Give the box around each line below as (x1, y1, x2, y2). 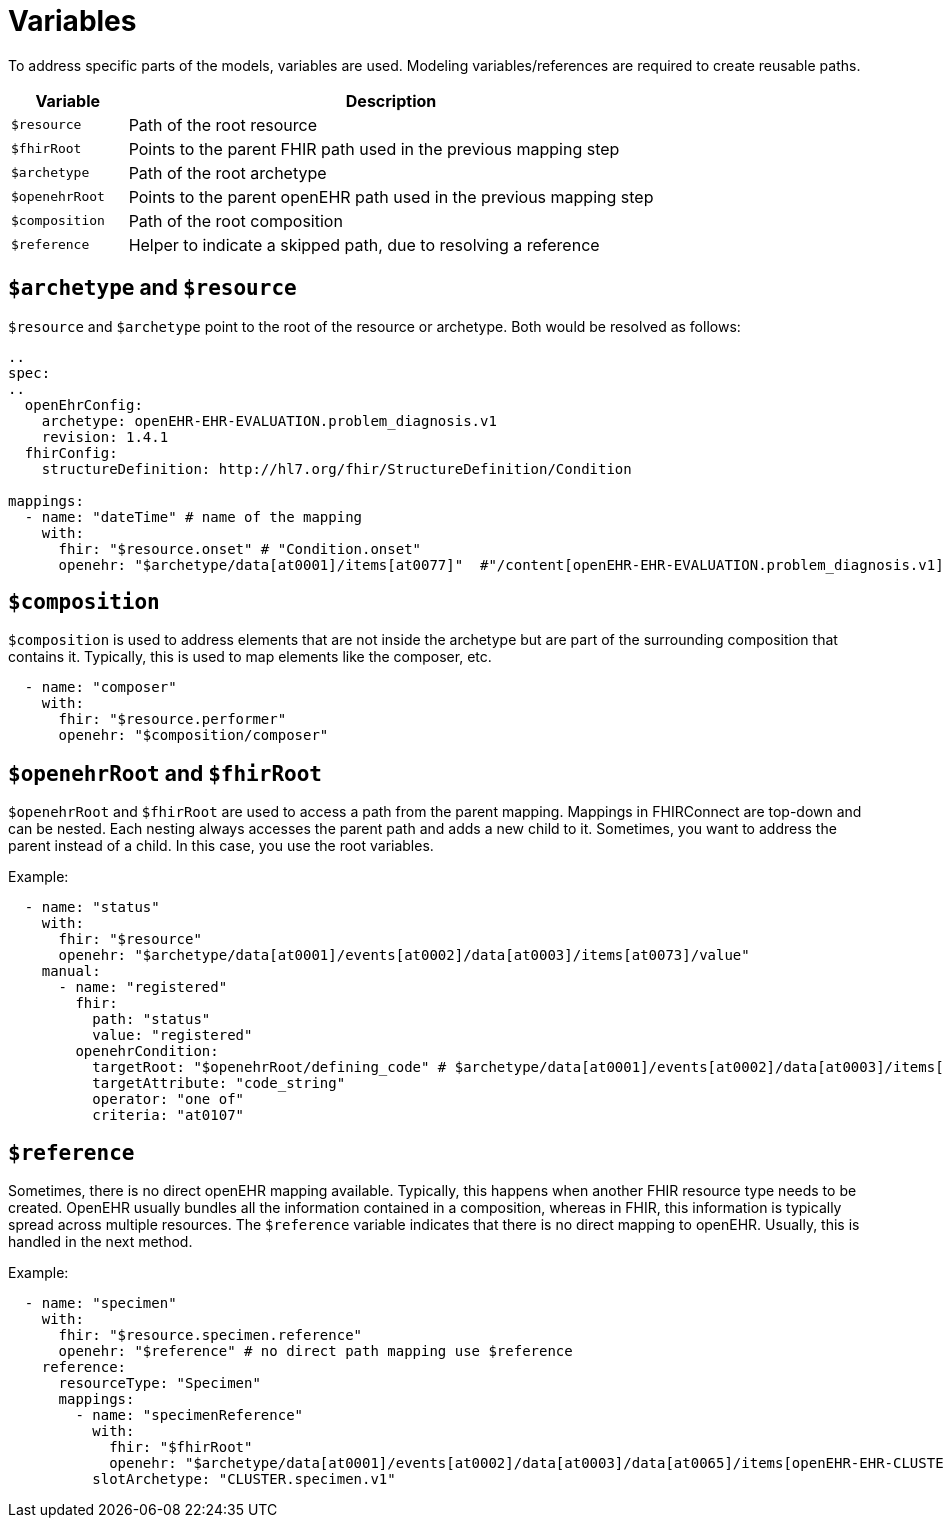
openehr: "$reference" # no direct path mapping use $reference (58, 1343, 573, 1360)
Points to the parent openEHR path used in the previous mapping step (128, 186, 654, 207)
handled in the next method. (8, 1233, 193, 1251)
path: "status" (92, 1011, 211, 1028)
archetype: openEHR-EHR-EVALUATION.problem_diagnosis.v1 (41, 412, 497, 429)
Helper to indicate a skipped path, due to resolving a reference (128, 234, 600, 255)
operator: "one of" (92, 1091, 245, 1108)
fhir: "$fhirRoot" (109, 1439, 253, 1456)
